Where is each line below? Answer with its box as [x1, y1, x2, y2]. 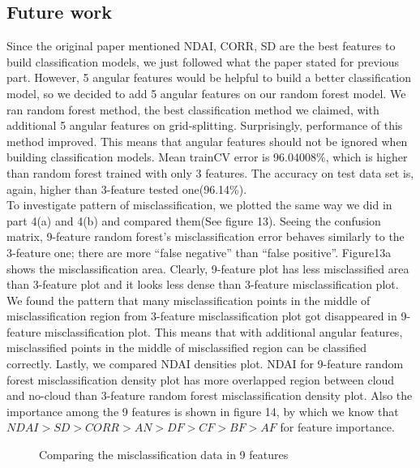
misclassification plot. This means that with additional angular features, [45, 323, 403, 340]
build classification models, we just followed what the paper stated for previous [6, 53, 399, 70]
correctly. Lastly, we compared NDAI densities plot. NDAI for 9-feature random [6, 355, 404, 372]
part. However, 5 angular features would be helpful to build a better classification [6, 69, 412, 86]
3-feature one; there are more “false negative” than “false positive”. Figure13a [6, 243, 392, 260]
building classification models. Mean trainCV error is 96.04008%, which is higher [6, 148, 408, 165]
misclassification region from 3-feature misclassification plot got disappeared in [6, 307, 397, 324]
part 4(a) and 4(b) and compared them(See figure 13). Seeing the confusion [6, 212, 381, 229]
